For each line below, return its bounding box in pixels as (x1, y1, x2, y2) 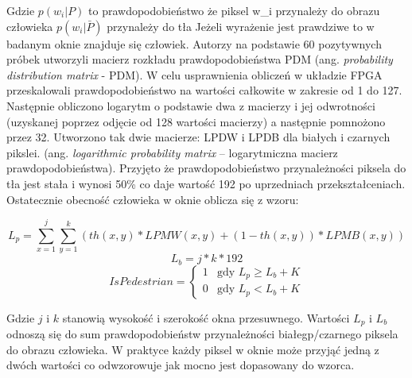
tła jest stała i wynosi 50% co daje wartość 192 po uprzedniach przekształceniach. (6, 175, 406, 191)
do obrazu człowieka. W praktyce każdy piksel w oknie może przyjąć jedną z (6, 341, 379, 357)
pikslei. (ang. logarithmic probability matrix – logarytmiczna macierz (6, 144, 338, 160)
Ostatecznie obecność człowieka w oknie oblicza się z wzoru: (6, 191, 299, 207)
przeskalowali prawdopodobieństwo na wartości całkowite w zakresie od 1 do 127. (6, 82, 402, 98)
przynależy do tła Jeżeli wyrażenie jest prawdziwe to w (107, 17, 375, 34)
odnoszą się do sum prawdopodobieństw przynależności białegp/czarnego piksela (6, 326, 398, 342)
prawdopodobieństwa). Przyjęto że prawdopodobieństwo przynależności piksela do (6, 160, 406, 176)
